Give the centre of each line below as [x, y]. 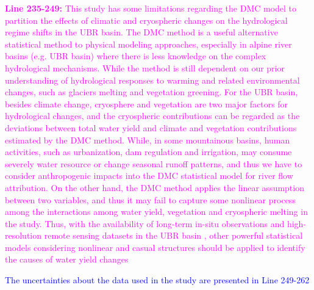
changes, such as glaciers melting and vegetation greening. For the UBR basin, [152, 92]
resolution [23, 235]
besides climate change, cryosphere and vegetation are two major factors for [147, 103]
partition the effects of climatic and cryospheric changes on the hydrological [146, 20]
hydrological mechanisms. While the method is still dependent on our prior [145, 67]
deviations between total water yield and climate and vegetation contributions [151, 127]
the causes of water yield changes [67, 259]
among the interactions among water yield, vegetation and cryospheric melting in [156, 212]
